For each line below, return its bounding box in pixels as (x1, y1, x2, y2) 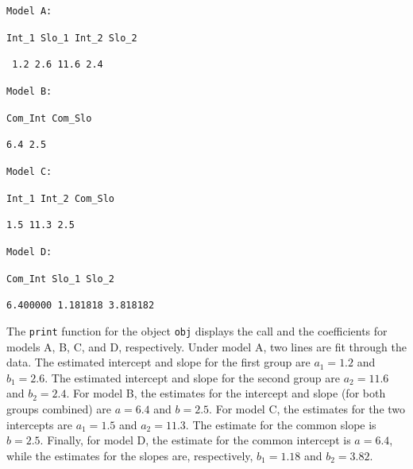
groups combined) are (6, 400, 111, 417)
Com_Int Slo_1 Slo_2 (6, 273, 115, 285)
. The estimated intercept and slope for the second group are (44, 369, 341, 386)
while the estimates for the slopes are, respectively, (6, 447, 253, 463)
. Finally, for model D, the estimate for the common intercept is (40, 432, 351, 448)
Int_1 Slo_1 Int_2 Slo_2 (6, 32, 137, 44)
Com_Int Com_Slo (6, 112, 92, 124)
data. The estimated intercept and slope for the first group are (6, 354, 311, 370)
